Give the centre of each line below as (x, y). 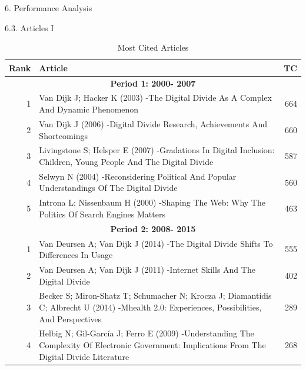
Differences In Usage (76, 255)
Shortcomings (63, 135)
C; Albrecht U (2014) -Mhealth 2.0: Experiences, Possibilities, (150, 307)
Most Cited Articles (153, 47)
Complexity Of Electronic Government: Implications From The (152, 345)
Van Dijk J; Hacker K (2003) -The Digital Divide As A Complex (155, 98)
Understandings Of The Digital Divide (108, 188)
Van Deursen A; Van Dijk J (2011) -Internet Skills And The (147, 269)
